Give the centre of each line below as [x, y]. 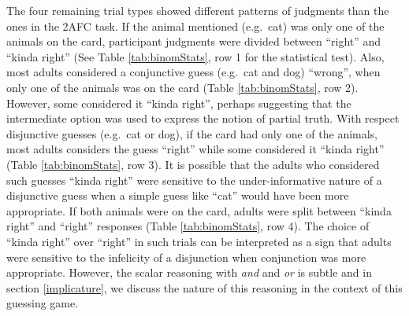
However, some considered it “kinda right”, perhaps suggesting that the [179, 103]
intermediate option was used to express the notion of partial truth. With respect [203, 118]
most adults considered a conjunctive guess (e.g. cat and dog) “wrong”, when [193, 72]
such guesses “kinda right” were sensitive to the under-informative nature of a [194, 180]
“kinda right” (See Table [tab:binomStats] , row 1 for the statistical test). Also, [195, 56]
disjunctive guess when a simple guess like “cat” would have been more [178, 195]
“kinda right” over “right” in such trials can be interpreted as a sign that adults [199, 241]
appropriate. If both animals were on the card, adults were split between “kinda [199, 210]
